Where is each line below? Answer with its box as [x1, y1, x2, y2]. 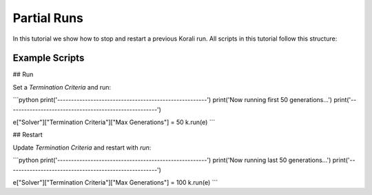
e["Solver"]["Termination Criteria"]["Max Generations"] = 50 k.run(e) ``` [12, 118, 216, 127]
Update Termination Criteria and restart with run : [12, 143, 152, 152]
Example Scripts [12, 52, 85, 64]
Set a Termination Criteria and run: [12, 83, 112, 91]
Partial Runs [12, 10, 84, 25]
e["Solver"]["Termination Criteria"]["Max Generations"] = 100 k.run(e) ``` [12, 178, 218, 186]
